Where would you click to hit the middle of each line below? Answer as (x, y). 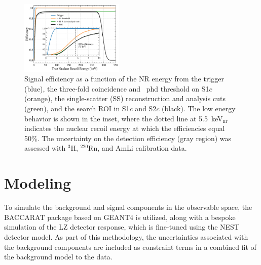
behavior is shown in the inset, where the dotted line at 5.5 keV (124, 118)
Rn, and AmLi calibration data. (138, 148)
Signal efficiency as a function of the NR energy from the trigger (124, 79)
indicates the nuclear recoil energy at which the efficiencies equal (125, 128)
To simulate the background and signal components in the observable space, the (128, 207)
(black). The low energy (199, 108)
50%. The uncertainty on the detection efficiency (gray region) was (128, 138)
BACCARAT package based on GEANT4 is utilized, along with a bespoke (120, 217)
